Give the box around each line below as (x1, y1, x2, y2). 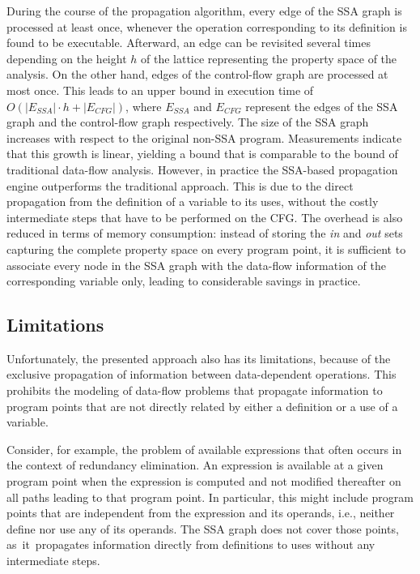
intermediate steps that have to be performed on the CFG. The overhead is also (6, 208, 403, 225)
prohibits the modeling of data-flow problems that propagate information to (6, 382, 383, 399)
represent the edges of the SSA (245, 97, 398, 114)
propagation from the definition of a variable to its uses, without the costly (6, 193, 379, 210)
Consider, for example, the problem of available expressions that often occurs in (6, 440, 402, 457)
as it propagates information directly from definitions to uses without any (6, 536, 375, 553)
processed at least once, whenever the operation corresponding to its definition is (6, 18, 407, 35)
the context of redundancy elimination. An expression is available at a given (6, 456, 384, 473)
